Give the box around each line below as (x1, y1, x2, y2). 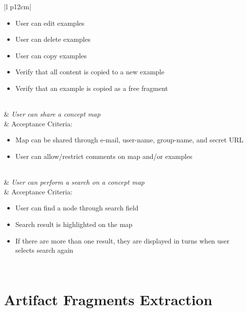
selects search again (15, 245, 73, 255)
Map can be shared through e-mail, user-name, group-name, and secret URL (15, 135, 244, 145)
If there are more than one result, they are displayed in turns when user (15, 235, 229, 245)
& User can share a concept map (4, 109, 101, 119)
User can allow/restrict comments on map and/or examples (15, 151, 193, 161)
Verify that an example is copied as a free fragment (15, 83, 168, 93)
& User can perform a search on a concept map (4, 177, 144, 187)
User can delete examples (15, 34, 90, 44)
